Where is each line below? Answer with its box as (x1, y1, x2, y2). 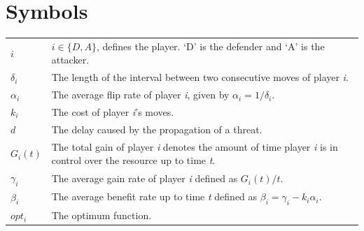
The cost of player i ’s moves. (51, 105, 174, 119)
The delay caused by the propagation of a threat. (51, 121, 262, 136)
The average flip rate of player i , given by (51, 87, 230, 102)
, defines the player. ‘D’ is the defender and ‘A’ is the (96, 38, 325, 53)
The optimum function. (51, 208, 152, 223)
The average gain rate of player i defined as (51, 171, 238, 186)
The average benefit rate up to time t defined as (51, 189, 258, 204)
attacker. (51, 52, 90, 67)
